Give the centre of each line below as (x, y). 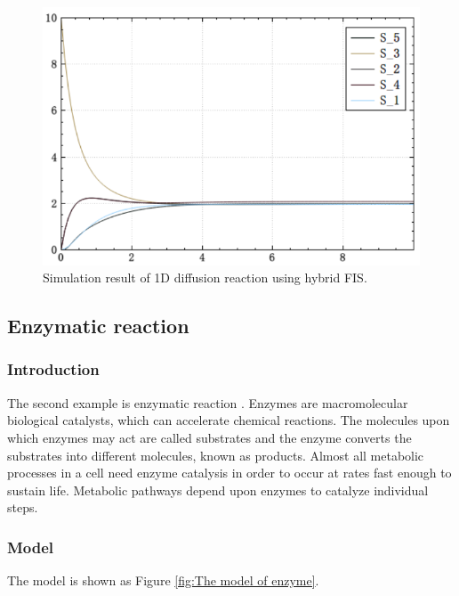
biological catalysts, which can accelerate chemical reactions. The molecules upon (229, 420)
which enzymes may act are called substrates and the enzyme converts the (209, 437)
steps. (23, 507)
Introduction (53, 369)
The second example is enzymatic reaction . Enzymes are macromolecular (208, 402)
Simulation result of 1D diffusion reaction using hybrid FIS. (205, 278)
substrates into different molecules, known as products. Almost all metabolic (216, 455)
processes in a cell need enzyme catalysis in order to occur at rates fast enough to (229, 473)
